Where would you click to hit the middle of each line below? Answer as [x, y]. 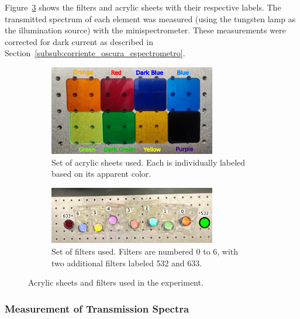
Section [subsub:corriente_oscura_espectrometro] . [95, 53]
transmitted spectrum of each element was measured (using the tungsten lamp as [150, 18]
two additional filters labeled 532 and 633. [127, 263]
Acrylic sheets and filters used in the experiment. [116, 282]
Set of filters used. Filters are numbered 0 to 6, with [145, 251]
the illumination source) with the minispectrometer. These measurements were [145, 30]
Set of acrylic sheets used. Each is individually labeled [149, 162]
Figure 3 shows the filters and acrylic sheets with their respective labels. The [143, 7]
